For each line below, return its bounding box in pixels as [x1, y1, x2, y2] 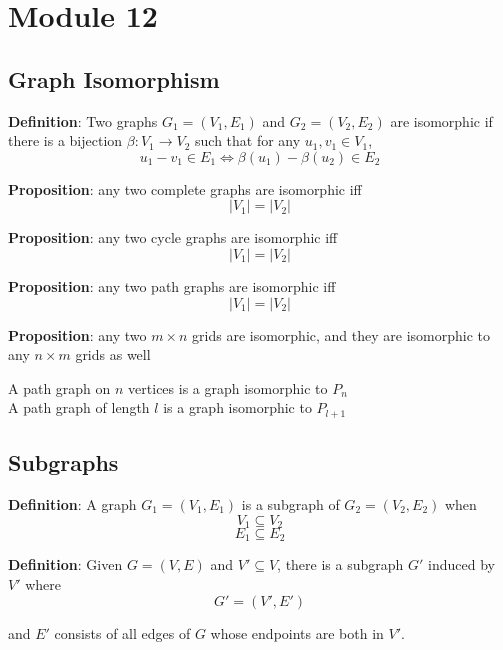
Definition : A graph [8, 493, 137, 514]
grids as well [75, 344, 151, 365]
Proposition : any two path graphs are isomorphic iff [8, 275, 336, 296]
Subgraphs [8, 447, 119, 478]
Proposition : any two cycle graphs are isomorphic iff [8, 227, 338, 248]
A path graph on [8, 377, 111, 398]
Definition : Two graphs [8, 110, 158, 131]
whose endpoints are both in [210, 622, 384, 643]
